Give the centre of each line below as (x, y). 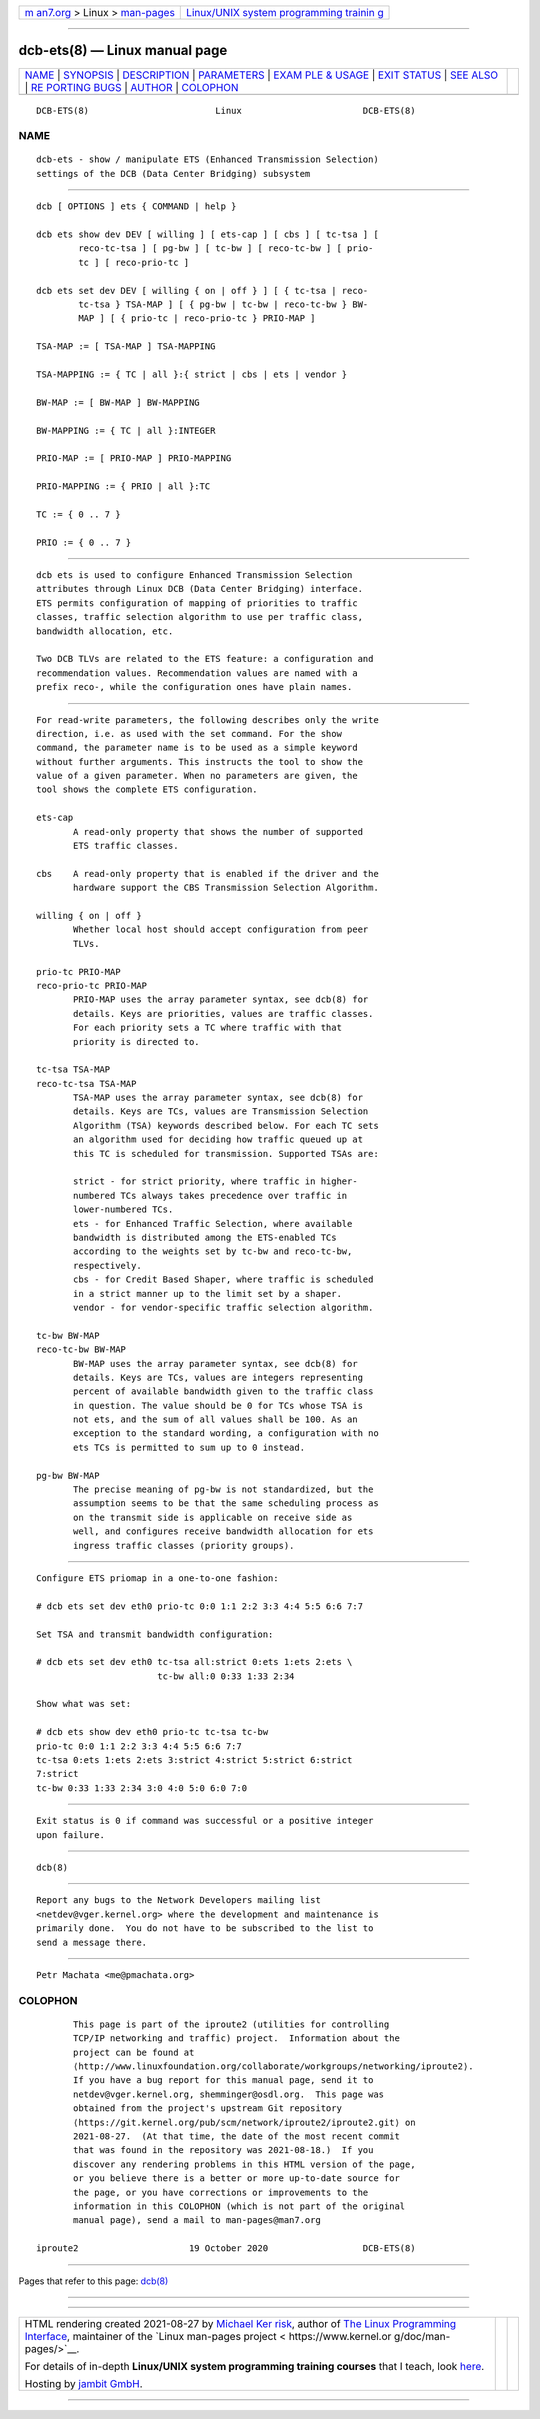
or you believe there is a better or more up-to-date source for (236, 2178)
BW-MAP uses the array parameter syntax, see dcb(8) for (216, 1363)
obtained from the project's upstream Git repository (207, 2108)
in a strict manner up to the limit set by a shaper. (207, 1293)
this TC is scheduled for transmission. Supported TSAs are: (226, 1153)
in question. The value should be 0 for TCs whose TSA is (218, 1405)
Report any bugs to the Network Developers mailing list (179, 1900)
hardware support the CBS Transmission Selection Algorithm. (226, 888)
